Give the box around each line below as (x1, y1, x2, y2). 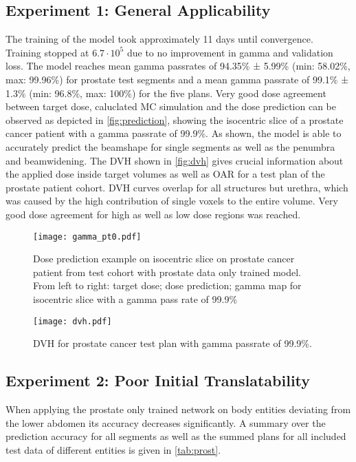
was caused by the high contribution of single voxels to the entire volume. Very (5, 193, 338, 208)
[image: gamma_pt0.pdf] (33, 231, 142, 242)
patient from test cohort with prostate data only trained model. (33, 264, 301, 279)
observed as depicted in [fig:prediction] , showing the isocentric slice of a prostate (5, 112, 344, 127)
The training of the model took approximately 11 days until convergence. (5, 32, 313, 46)
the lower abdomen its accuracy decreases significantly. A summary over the (5, 415, 326, 430)
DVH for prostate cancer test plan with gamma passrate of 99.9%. (33, 336, 312, 350)
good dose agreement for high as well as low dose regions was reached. (5, 207, 301, 221)
